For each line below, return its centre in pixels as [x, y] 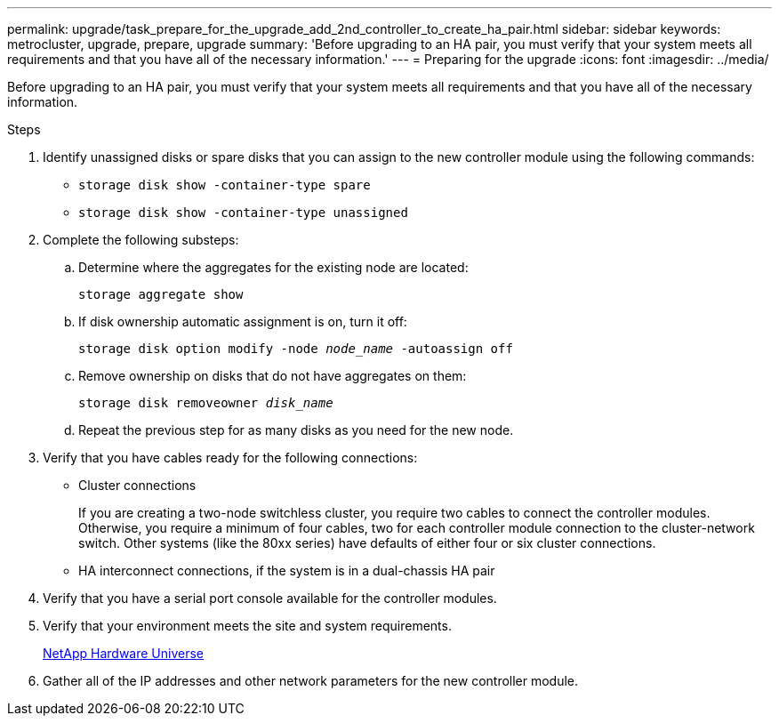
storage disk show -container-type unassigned [243, 213]
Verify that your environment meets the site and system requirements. [247, 626]
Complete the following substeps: [141, 240]
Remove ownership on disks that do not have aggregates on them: [273, 376]
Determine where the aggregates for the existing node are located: [273, 267]
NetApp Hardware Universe [124, 653]
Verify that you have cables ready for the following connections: [230, 458]
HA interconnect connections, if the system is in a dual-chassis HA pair [287, 570]
